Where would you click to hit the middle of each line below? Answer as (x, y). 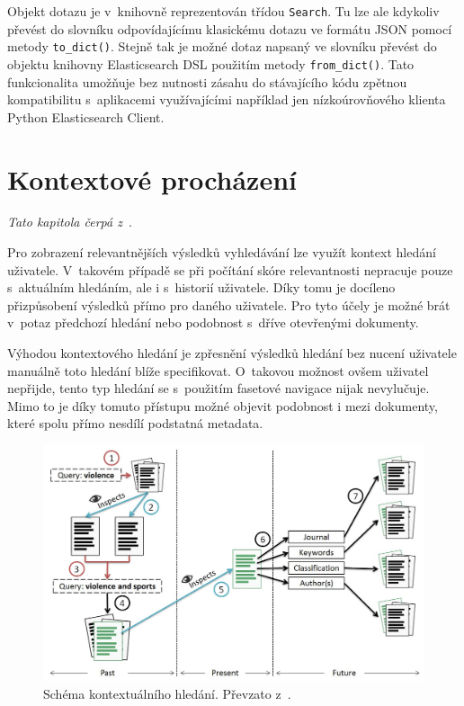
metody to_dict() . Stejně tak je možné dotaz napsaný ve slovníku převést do (222, 46)
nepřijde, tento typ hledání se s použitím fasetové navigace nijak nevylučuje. (219, 388)
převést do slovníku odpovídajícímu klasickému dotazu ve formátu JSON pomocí (230, 28)
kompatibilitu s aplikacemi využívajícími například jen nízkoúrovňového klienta (227, 99)
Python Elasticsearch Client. (86, 116)
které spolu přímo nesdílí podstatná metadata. (135, 423)
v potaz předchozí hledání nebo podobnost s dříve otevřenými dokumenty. (213, 322)
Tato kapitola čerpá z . (70, 222)
